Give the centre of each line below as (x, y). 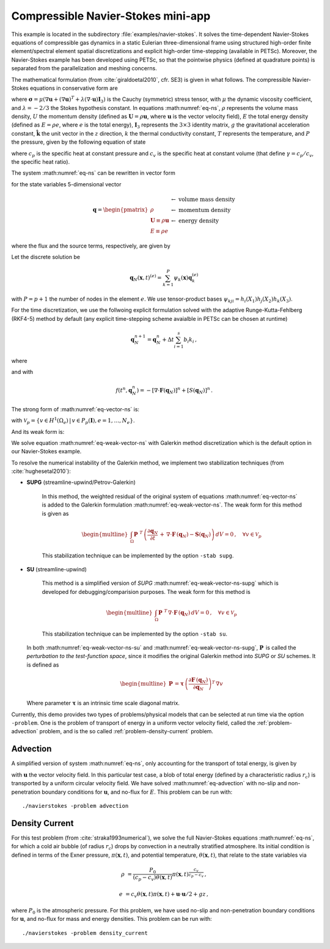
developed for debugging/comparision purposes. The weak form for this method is (146, 592)
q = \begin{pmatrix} (120, 210)
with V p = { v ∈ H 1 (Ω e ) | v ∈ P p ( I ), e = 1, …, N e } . (73, 421)
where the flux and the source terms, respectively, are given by (91, 246)
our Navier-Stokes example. (46, 452)
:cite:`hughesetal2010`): (41, 471)
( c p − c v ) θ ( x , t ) (152, 878)
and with (22, 372)
